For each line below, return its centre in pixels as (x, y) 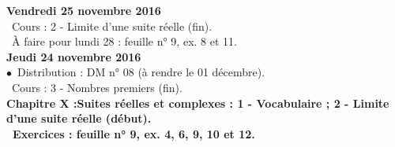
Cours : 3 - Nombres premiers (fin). (97, 87)
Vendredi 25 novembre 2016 (84, 10)
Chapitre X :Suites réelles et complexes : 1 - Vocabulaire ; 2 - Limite (198, 103)
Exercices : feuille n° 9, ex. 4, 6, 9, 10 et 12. (134, 133)
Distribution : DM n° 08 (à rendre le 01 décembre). (141, 72)
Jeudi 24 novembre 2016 (74, 56)
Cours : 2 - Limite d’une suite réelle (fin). (112, 26)
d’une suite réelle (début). (79, 118)
